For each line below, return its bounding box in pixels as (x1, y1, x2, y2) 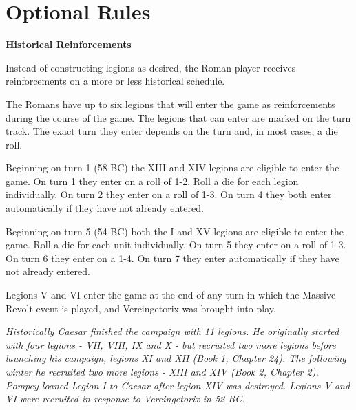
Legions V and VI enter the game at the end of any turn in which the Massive (6, 288, 336, 302)
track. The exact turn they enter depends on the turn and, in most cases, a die (6, 124, 338, 138)
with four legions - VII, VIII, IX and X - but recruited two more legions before (6, 337, 336, 352)
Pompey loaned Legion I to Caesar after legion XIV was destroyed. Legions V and (6, 378, 350, 392)
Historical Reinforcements (6, 37, 132, 52)
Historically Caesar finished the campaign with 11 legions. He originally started (6, 324, 339, 338)
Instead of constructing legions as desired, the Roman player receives (6, 60, 296, 74)
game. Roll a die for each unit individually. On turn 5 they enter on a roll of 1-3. (6, 237, 346, 252)
